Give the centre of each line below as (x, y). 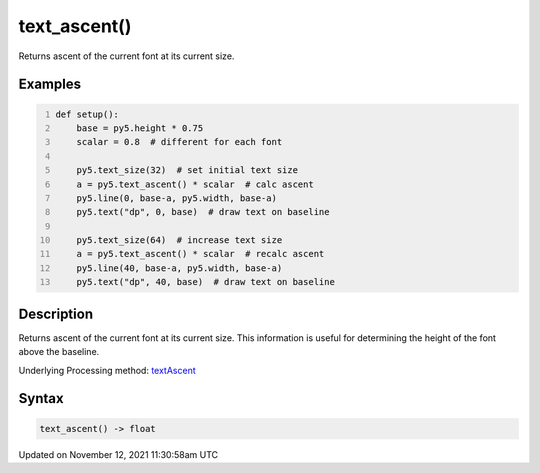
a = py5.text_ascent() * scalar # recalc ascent (200, 254)
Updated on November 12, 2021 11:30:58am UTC (118, 454)
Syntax (41, 398)
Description (56, 313)
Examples (50, 84)
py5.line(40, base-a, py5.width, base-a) (179, 268)
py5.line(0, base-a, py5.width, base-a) (176, 198)
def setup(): (87, 114)
